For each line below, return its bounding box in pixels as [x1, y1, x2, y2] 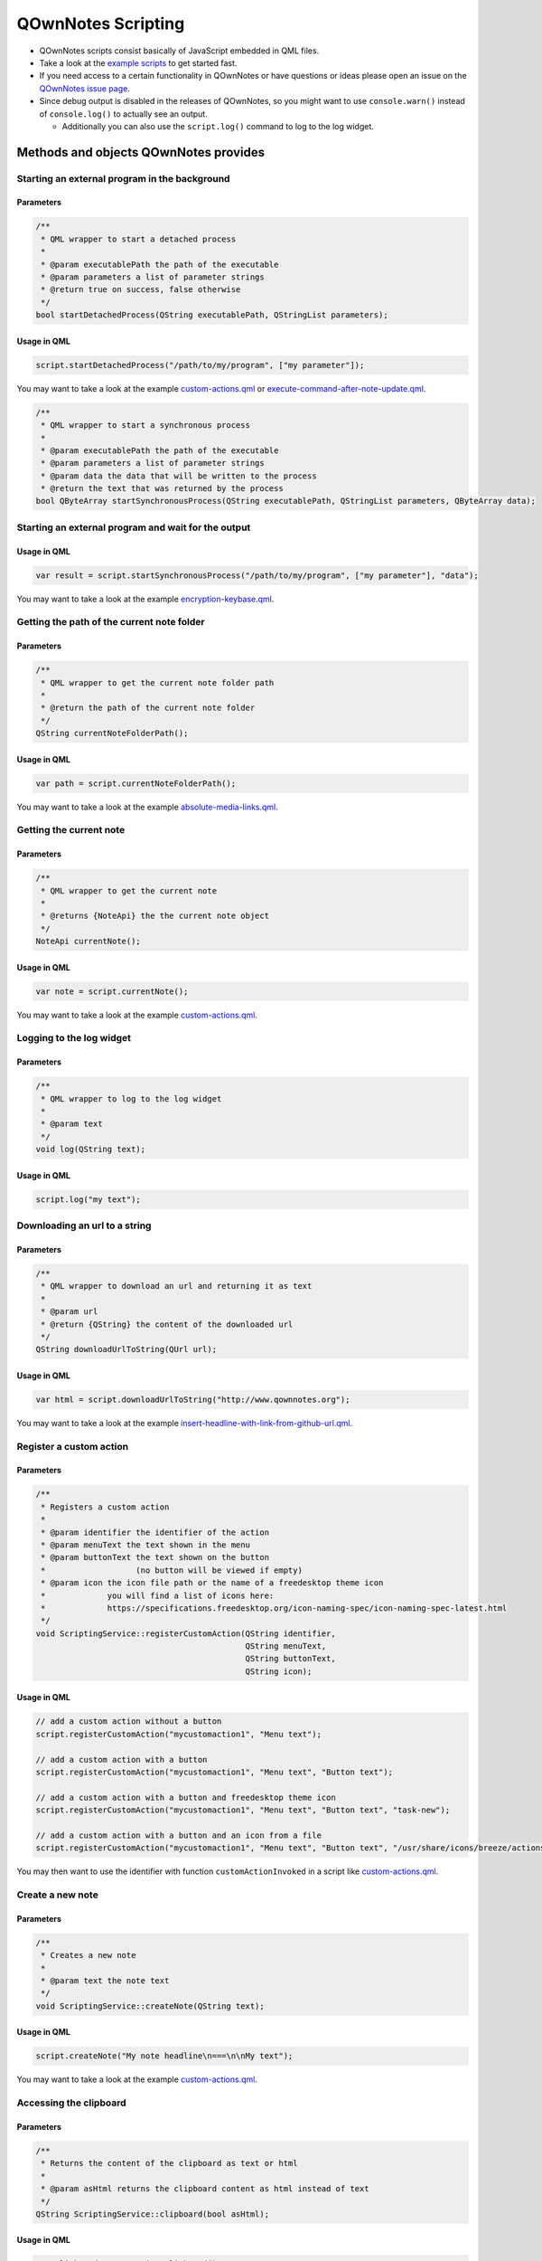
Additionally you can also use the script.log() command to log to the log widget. [61, 120, 375, 131]
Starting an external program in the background [16, 172, 230, 184]
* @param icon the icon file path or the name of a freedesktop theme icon [41, 1578, 384, 1588]
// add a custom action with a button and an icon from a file [35, 1830, 322, 1840]
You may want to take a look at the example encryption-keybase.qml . [16, 593, 275, 604]
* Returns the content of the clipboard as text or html [41, 2158, 298, 2169]
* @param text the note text [41, 1976, 170, 1986]
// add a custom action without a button [35, 1717, 222, 1726]
